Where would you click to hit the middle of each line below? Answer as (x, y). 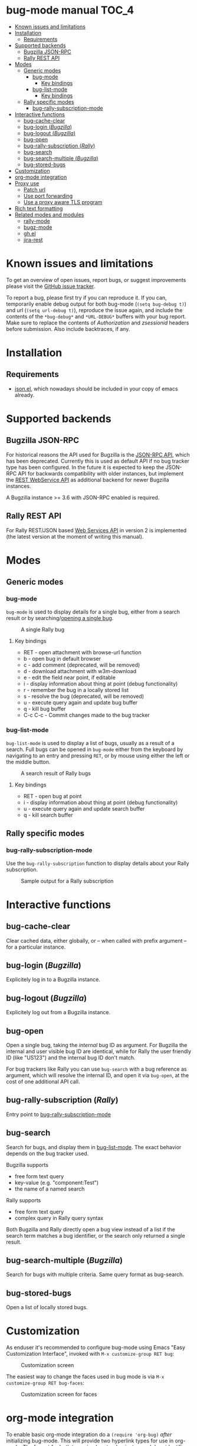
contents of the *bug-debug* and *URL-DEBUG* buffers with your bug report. (96, 316)
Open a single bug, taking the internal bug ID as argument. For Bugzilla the (97, 1045)
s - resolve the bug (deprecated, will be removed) (84, 696)
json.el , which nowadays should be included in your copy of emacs (96, 388)
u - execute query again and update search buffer (84, 808)
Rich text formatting (39, 208)
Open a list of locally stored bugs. (47, 1307)
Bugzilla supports (27, 1165)
